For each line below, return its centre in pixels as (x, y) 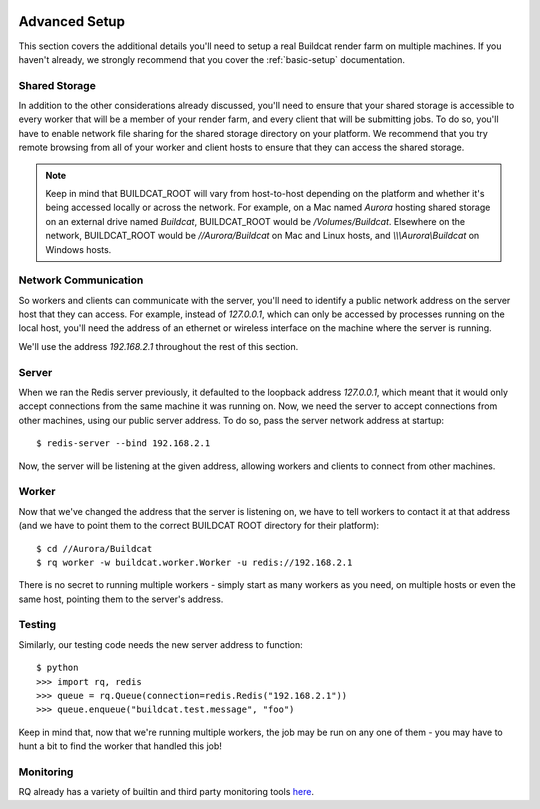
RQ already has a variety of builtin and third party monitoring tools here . (166, 792)
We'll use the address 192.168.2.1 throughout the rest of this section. (158, 346)
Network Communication (81, 280)
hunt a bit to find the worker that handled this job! (120, 746)
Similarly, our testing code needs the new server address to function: (161, 644)
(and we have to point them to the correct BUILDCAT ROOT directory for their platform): (199, 526)
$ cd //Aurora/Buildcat (94, 548)
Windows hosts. (78, 249)
